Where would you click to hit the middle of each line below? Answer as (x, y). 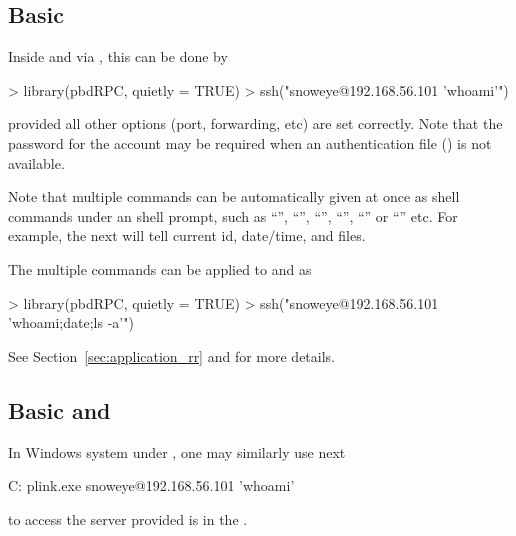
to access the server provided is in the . (128, 518)
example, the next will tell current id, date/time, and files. (187, 235)
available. (36, 162)
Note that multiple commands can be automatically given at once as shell (234, 196)
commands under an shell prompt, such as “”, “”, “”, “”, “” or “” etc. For (233, 215)
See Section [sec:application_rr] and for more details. (172, 355)
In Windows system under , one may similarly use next (177, 451)
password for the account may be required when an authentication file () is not (250, 142)
